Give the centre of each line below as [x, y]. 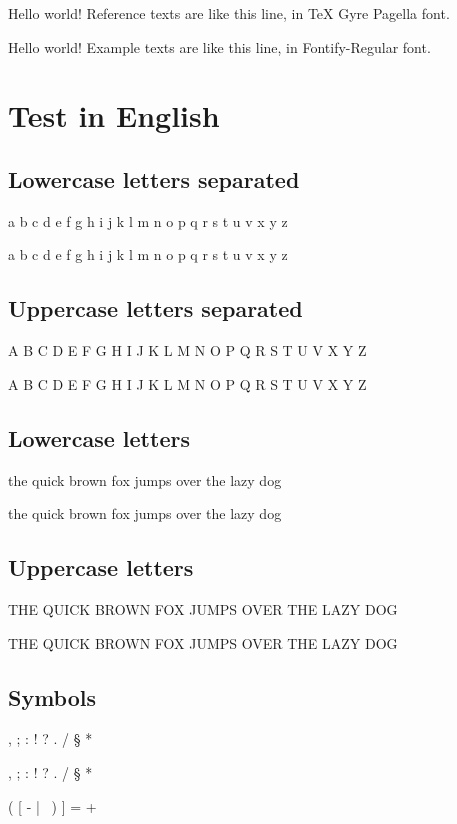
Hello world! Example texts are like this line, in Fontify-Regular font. [219, 46]
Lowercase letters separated [154, 178]
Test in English [114, 115]
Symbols [52, 696]
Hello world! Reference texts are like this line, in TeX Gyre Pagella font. [229, 13]
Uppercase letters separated [155, 308]
